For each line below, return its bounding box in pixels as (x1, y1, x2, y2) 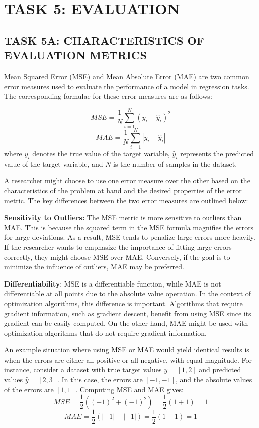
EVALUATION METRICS (4, 47, 147, 63)
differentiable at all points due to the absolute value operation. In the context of (4, 288, 251, 299)
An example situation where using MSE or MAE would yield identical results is (4, 344, 249, 355)
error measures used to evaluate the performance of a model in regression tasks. (4, 81, 249, 91)
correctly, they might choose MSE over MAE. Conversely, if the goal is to (4, 251, 230, 262)
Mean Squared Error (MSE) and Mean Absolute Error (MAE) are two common (4, 70, 249, 81)
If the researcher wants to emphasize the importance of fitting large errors (4, 241, 232, 252)
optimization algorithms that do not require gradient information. (4, 327, 207, 338)
